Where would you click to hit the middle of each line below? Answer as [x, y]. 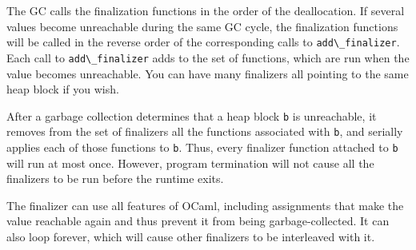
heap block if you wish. [63, 89]
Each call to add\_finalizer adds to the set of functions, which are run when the [208, 57]
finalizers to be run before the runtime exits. [115, 179]
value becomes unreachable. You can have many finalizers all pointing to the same [208, 73]
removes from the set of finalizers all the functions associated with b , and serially [205, 131]
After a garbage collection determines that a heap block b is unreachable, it [192, 115]
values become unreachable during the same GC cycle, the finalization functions [202, 26]
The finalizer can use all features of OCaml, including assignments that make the [205, 205]
